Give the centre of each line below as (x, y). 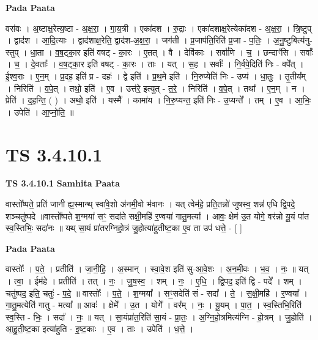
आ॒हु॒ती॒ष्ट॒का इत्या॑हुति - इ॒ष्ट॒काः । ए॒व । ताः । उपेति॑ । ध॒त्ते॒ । (100, 329)
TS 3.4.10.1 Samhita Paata (63, 183)
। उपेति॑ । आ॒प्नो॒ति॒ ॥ (40, 112)
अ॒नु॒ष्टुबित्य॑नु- (293, 40)
